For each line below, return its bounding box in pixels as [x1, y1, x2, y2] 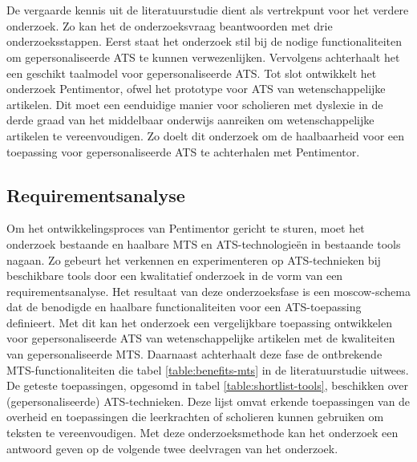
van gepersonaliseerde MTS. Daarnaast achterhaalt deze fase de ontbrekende [6, 346, 383, 363]
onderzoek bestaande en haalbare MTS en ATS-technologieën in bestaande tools [6, 235, 401, 252]
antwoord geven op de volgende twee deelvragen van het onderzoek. [6, 440, 338, 456]
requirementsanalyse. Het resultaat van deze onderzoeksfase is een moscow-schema [6, 282, 411, 299]
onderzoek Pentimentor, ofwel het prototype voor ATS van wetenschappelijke [6, 80, 386, 97]
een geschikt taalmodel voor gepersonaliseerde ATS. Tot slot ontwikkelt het [6, 64, 377, 81]
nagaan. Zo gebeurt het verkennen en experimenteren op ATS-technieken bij [6, 251, 381, 268]
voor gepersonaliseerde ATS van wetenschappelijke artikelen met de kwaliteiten [6, 330, 395, 346]
